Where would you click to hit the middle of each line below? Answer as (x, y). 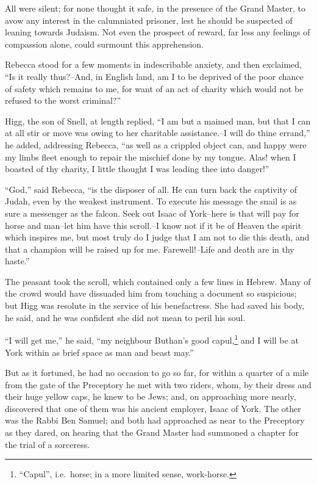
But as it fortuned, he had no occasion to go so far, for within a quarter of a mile (157, 373)
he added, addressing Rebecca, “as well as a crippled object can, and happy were (156, 144)
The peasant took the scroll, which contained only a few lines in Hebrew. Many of (158, 281)
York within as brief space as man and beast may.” (99, 352)
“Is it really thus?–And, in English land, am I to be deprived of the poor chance (154, 76)
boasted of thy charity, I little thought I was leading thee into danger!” (137, 169)
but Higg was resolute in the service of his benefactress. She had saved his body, (155, 305)
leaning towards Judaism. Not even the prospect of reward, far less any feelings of (158, 32)
